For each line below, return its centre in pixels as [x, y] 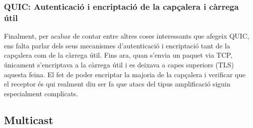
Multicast [29, 119]
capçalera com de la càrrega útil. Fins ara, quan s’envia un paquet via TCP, [118, 55]
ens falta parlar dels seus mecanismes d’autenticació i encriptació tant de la [117, 45]
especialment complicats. [41, 93]
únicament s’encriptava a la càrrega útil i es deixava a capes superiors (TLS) [119, 64]
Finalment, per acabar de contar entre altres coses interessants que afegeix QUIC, [127, 36]
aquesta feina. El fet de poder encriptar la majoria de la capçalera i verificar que [125, 74]
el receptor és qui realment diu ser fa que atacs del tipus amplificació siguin [117, 84]
